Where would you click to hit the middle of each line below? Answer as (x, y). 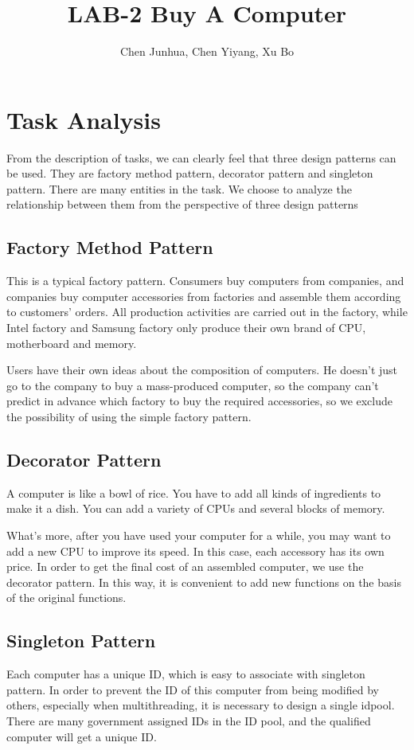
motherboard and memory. (72, 343)
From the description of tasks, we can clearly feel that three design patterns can (201, 157)
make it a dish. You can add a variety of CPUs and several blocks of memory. (196, 508)
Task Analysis (84, 119)
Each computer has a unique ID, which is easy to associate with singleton (186, 674)
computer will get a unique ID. (82, 736)
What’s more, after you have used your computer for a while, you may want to (199, 535)
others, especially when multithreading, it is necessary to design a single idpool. (201, 705)
